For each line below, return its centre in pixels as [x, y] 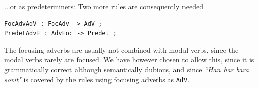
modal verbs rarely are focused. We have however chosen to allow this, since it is [129, 60]
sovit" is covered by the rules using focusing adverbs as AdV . [97, 79]
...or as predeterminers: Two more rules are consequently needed [104, 6]
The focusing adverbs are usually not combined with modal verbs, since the [121, 50]
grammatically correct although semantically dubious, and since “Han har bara [126, 69]
